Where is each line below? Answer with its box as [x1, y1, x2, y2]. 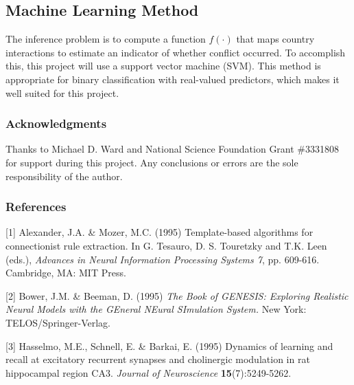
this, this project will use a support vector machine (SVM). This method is [5, 58, 321, 73]
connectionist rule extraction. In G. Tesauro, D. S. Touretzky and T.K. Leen [5, 238, 327, 252]
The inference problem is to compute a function [5, 32, 206, 46]
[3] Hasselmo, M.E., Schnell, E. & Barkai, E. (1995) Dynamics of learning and [5, 338, 333, 353]
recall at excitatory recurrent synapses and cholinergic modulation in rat [5, 352, 310, 366]
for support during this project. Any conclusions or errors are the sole [5, 155, 298, 169]
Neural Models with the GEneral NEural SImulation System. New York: [5, 302, 307, 316]
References [5, 198, 67, 215]
